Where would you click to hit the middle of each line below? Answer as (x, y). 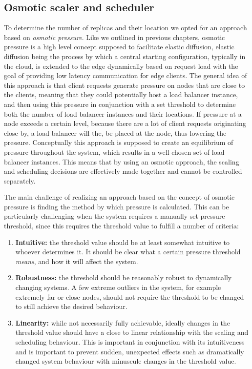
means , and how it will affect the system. (77, 261)
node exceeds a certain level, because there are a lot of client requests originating (125, 123)
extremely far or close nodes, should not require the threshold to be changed (130, 297)
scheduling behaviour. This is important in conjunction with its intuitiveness (130, 342)
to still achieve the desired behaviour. (71, 306)
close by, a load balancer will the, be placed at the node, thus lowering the (115, 133)
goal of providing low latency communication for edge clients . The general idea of (126, 75)
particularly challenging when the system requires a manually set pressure (115, 216)
